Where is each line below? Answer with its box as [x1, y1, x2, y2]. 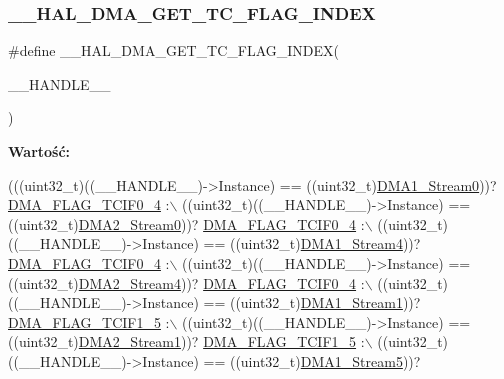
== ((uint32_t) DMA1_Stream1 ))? [203, 292, 421, 313]
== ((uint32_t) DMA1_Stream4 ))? [203, 233, 421, 254]
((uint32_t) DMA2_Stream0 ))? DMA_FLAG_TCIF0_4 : [8, 213, 365, 234]
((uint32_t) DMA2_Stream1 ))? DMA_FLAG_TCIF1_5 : [8, 331, 365, 352]
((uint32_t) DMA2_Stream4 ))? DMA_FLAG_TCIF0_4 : [8, 272, 365, 293]
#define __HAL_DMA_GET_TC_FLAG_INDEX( [8, 40, 339, 61]
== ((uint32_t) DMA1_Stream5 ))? [203, 350, 421, 371]
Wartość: [8, 141, 71, 161]
